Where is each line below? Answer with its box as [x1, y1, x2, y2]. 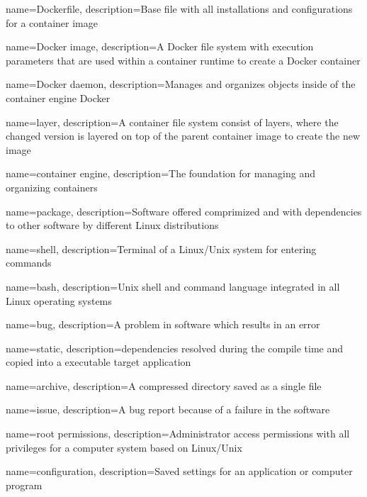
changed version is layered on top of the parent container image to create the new [6, 128, 361, 143]
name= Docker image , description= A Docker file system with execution [6, 39, 314, 54]
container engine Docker [6, 90, 111, 105]
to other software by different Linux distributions [6, 218, 219, 233]
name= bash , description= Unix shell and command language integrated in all [6, 279, 340, 294]
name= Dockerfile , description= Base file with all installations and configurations [6, 1, 353, 16]
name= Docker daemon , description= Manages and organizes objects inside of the [6, 77, 356, 91]
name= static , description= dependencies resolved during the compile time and [6, 340, 344, 355]
